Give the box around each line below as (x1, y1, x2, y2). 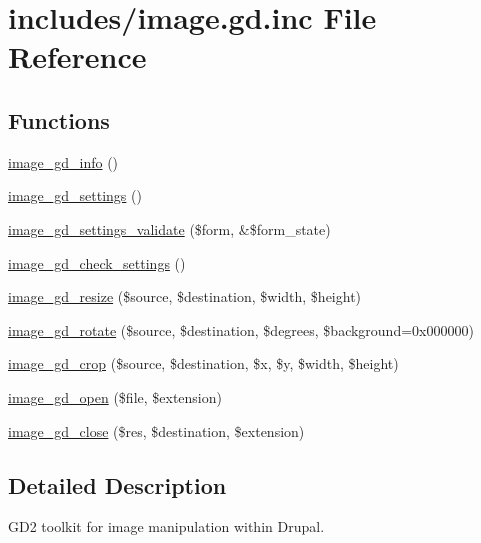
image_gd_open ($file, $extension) (8, 386, 222, 407)
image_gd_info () (8, 151, 119, 172)
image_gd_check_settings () (8, 252, 186, 273)
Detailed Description (8, 469, 227, 500)
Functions (8, 104, 110, 135)
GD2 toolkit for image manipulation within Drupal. (8, 516, 325, 537)
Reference (8, 36, 147, 77)
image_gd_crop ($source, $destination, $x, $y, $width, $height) (8, 353, 399, 374)
